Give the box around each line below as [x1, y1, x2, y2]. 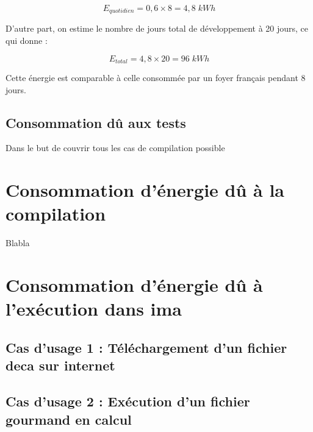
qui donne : [5, 34, 48, 47]
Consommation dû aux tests [5, 113, 186, 132]
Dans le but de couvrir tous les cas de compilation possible [5, 141, 225, 154]
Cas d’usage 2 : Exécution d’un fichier [5, 392, 250, 411]
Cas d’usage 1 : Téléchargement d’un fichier [5, 338, 287, 356]
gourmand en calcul [5, 409, 132, 428]
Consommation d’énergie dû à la [5, 177, 285, 202]
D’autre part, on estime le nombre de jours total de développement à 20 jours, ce [5, 22, 309, 35]
